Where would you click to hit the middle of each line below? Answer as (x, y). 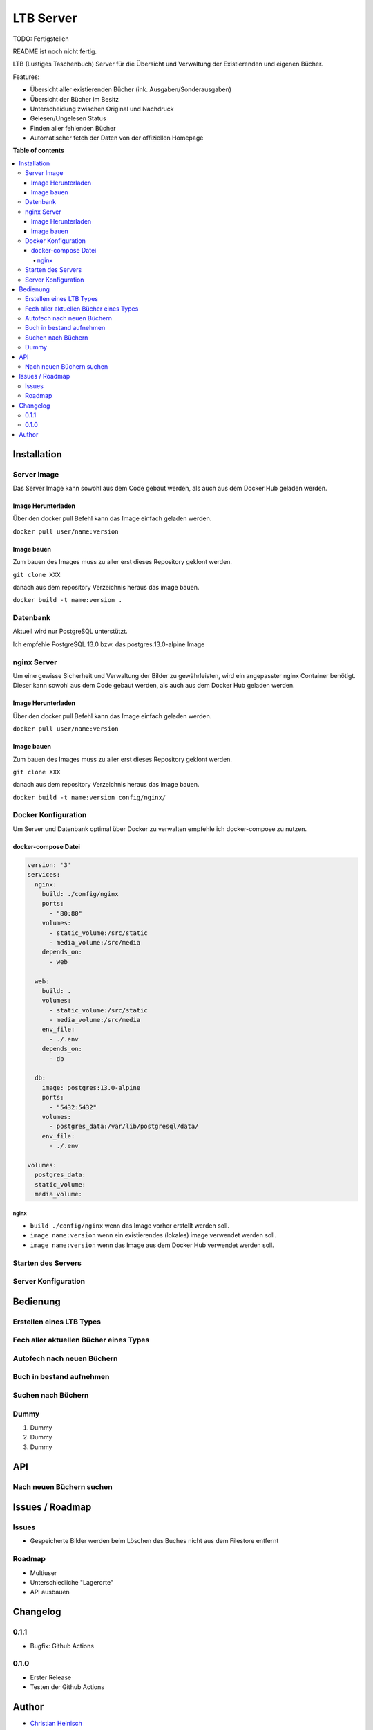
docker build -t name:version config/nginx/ (89, 797)
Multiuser (44, 1573)
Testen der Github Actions (67, 1687)
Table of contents (39, 151)
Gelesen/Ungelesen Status (68, 118)
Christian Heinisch (56, 1723)
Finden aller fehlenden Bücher (73, 128)
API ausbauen (50, 1592)
